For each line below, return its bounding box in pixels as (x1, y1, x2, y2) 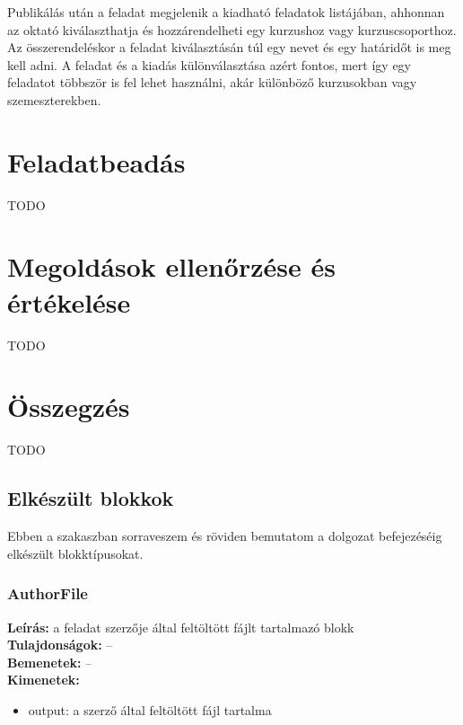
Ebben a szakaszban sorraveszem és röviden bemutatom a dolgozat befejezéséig (7, 526, 442, 545)
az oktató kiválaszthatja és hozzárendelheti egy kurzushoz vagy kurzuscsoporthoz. (7, 20, 457, 39)
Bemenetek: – (7, 652, 92, 671)
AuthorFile (7, 582, 88, 605)
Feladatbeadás (7, 143, 186, 180)
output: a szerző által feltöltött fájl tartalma (28, 700, 272, 719)
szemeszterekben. (7, 90, 101, 109)
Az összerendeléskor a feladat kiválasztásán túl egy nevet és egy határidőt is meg (7, 38, 451, 57)
